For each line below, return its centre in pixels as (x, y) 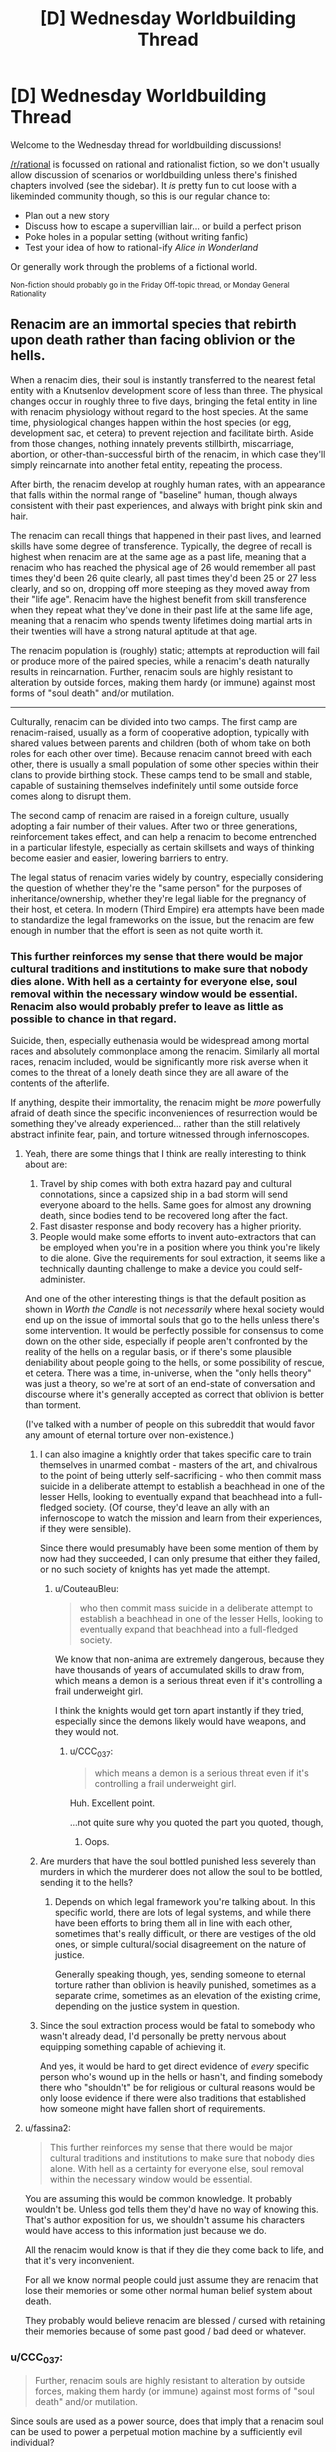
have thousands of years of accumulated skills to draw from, (179, 1670)
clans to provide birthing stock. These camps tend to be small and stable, (161, 774)
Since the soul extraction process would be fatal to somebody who (177, 2025)
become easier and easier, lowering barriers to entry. (119, 858)
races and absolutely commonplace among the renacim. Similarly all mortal (165, 1051)
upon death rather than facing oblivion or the (153, 340)
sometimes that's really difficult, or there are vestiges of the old (185, 1933)
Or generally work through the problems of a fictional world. (134, 266)
